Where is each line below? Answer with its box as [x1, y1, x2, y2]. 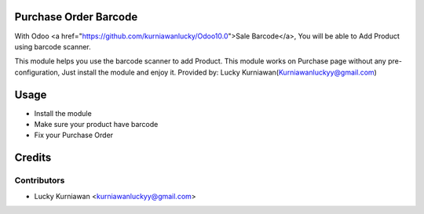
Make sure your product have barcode [34, 119, 159, 129]
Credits [14, 151, 52, 165]
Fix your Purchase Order [34, 130, 114, 140]
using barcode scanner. [14, 42, 92, 51]
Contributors [14, 175, 65, 186]
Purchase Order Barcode [14, 10, 138, 24]
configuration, [14, 67, 60, 77]
